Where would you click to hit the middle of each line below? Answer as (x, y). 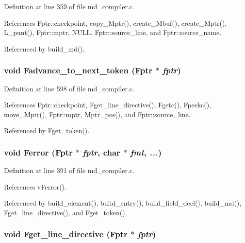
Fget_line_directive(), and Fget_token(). (65, 212)
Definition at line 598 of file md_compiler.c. (69, 88)
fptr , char (101, 152)
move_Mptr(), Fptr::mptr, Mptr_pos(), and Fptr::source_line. (97, 114)
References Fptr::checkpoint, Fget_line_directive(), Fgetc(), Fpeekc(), (108, 105)
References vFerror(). (35, 186)
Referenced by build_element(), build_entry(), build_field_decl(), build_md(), (123, 203)
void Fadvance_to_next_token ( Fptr (78, 70)
